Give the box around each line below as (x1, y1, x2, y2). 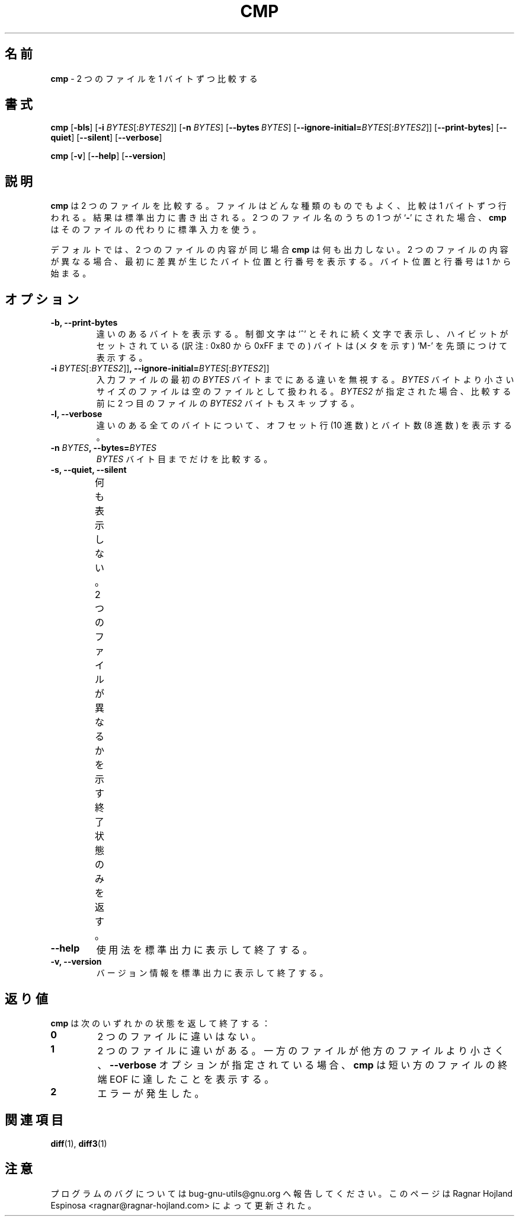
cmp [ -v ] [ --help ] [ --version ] (50, 151, 166, 161)
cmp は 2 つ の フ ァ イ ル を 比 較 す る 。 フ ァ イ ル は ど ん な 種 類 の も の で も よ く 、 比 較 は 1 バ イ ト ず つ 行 (50, 201, 507, 211)
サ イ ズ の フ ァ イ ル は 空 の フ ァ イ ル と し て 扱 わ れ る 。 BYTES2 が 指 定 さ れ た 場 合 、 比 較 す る (96, 386, 511, 397)
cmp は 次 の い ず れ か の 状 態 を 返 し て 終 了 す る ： (50, 1018, 271, 1028)
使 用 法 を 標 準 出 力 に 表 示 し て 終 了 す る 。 (96, 944, 313, 956)
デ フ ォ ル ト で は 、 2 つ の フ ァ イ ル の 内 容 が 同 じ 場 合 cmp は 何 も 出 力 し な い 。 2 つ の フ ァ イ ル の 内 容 (50, 244, 508, 255)
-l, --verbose (50, 409, 102, 419)
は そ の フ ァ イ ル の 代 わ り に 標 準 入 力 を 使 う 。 (50, 224, 261, 235)
